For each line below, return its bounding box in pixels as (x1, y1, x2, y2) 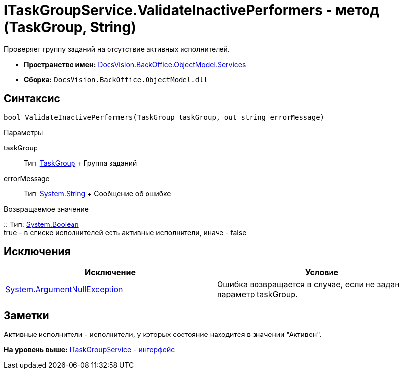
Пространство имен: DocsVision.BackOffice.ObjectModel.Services (24, 60, 246, 69)
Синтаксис (4, 92, 60, 105)
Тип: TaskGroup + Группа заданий (24, 158, 137, 167)
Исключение (85, 267, 136, 278)
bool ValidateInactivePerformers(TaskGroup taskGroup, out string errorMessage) (4, 113, 325, 121)
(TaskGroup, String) (4, 19, 136, 36)
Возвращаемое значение (4, 204, 89, 213)
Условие (305, 267, 338, 278)
